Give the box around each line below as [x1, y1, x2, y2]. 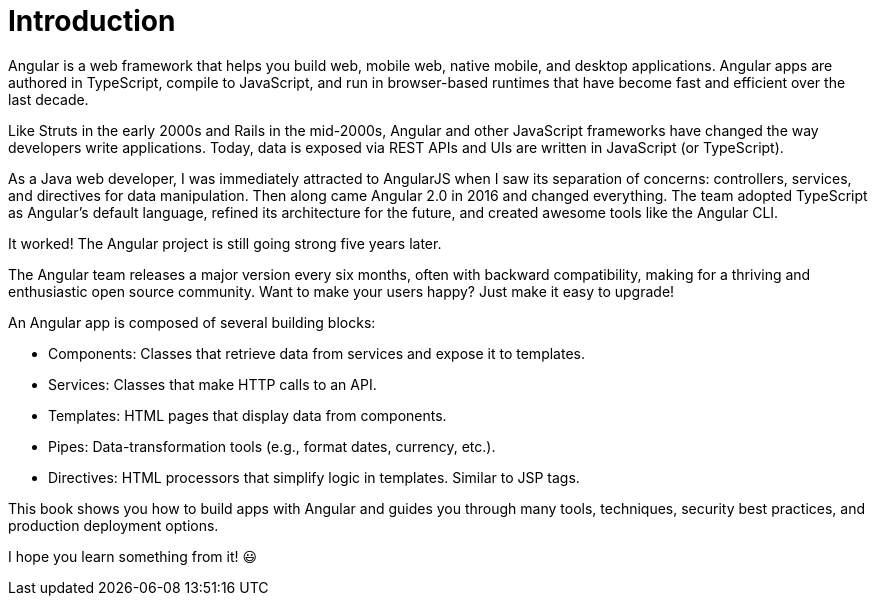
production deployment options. [8, 516, 219, 534]
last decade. [8, 90, 89, 108]
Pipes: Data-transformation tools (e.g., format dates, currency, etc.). [48, 437, 496, 455]
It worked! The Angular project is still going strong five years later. [8, 234, 442, 252]
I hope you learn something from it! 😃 [8, 547, 258, 565]
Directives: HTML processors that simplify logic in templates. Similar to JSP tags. [48, 468, 580, 486]
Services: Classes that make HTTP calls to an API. [48, 375, 377, 393]
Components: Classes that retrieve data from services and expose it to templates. [48, 344, 585, 362]
